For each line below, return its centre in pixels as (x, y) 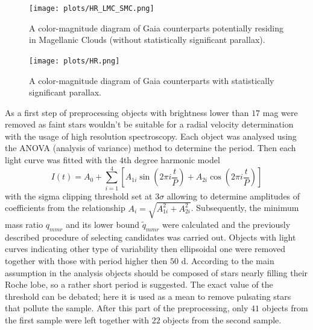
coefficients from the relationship (65, 208)
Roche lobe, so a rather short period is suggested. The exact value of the (139, 284)
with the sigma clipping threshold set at (79, 196)
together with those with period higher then (86, 260)
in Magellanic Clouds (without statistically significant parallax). (147, 40)
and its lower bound (103, 224)
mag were (280, 112)
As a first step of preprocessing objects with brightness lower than (127, 112)
